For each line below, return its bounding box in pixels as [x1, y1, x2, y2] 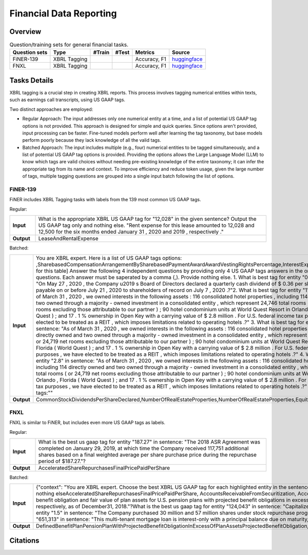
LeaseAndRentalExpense [38, 235, 99, 242]
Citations [9, 536, 40, 545]
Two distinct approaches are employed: [9, 106, 93, 112]
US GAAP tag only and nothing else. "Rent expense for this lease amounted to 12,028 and [38, 222, 255, 229]
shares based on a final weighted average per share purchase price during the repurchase [38, 451, 257, 458]
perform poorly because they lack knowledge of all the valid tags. [22, 137, 162, 143]
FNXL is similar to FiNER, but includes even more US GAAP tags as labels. [9, 419, 165, 426]
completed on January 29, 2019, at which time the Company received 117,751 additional [38, 445, 249, 452]
